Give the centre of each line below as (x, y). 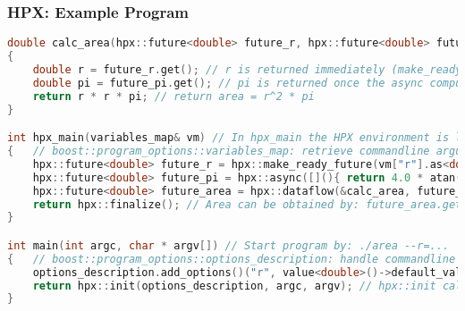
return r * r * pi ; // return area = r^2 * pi (173, 96)
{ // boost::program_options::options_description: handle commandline (232, 259)
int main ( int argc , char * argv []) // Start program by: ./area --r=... (228, 245)
